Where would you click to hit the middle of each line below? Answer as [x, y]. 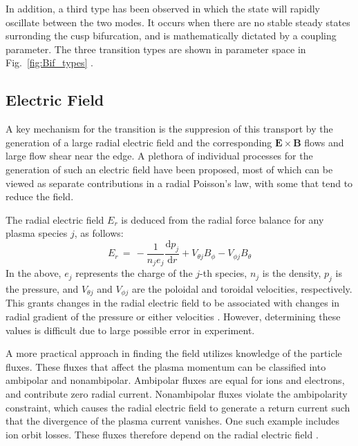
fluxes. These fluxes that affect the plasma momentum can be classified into [166, 366]
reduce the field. [40, 196]
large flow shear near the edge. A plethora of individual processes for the [159, 156]
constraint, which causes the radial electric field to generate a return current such [178, 407]
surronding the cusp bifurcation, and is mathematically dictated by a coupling [171, 36]
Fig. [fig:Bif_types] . [49, 62]
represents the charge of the [134, 273]
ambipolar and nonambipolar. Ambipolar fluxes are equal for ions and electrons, [175, 380]
